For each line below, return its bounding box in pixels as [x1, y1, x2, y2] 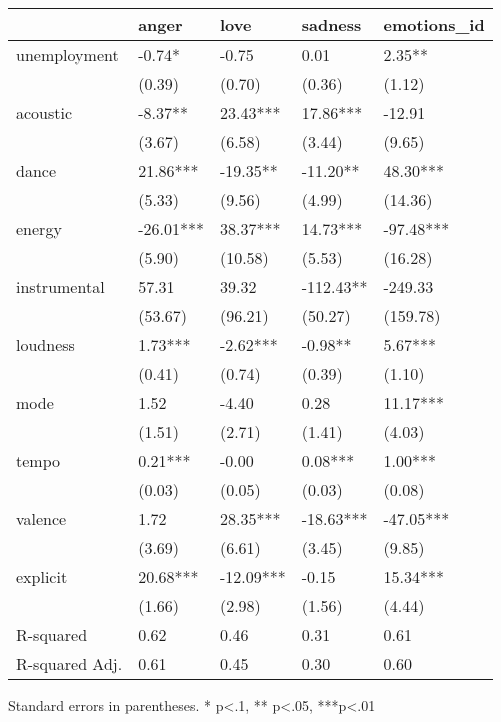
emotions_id [383, 13, 485, 36]
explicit [16, 565, 68, 588]
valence [16, 507, 67, 530]
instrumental [16, 275, 105, 298]
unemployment [16, 43, 119, 66]
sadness [301, 13, 362, 36]
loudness [16, 333, 75, 356]
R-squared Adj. [16, 652, 123, 675]
